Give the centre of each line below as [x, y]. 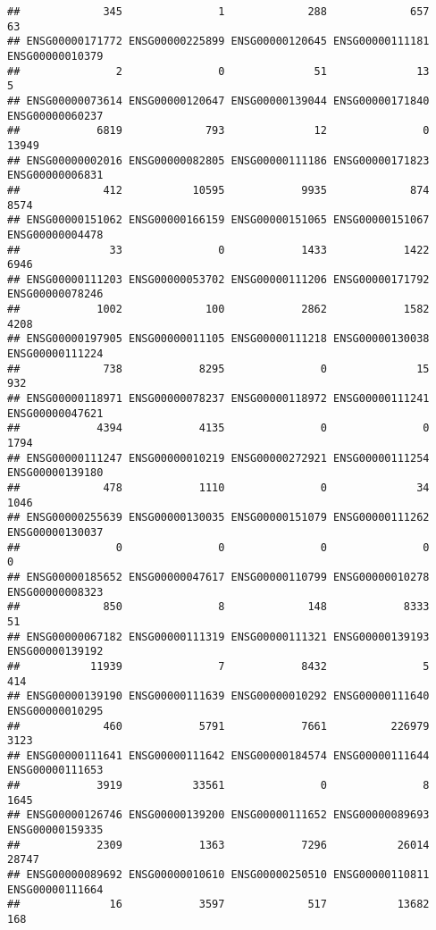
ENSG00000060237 [55, 116]
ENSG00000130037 [55, 532]
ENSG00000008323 [55, 592]
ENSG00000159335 [55, 830]
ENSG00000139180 [55, 473]
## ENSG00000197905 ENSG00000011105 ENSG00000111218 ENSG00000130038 [218, 339]
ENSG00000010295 [55, 711]
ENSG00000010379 [55, 56]
